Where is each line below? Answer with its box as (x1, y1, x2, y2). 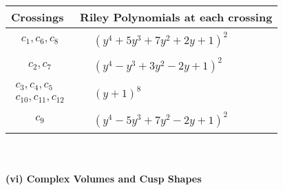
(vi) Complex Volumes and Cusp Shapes (6, 171, 202, 185)
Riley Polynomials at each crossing (80, 9, 273, 25)
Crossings (11, 9, 64, 25)
